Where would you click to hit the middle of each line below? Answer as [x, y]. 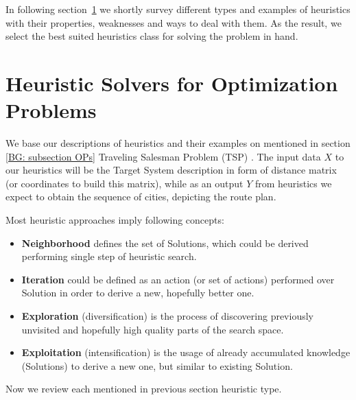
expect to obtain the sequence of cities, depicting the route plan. [141, 197]
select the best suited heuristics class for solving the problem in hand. [152, 36]
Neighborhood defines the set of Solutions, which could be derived [165, 243]
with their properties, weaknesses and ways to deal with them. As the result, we [174, 22]
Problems [51, 110]
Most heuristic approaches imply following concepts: [115, 220]
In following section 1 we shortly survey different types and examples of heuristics [178, 9]
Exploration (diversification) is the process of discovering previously [167, 316]
